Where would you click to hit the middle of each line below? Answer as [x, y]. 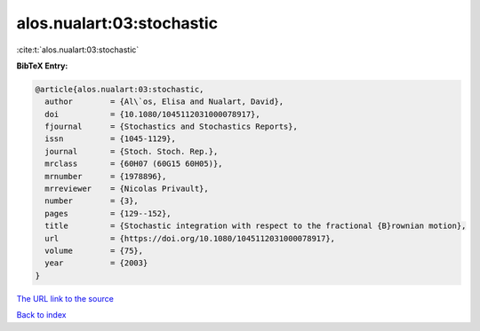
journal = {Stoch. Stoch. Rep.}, [132, 151]
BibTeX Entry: [42, 66]
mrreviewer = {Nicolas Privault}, [127, 189]
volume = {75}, [94, 251]
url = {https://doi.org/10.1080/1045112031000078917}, [190, 238]
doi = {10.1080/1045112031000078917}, [153, 114]
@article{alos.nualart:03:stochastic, [120, 89]
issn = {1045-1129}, [111, 139]
